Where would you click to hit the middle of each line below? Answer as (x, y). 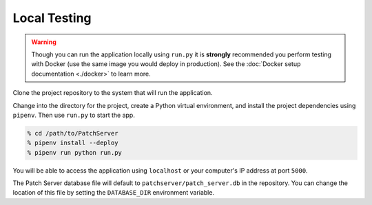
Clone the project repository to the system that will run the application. (113, 93)
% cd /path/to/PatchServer (73, 133)
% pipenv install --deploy (73, 143)
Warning (44, 42)
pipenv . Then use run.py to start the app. (74, 115)
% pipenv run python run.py (74, 152)
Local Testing (52, 18)
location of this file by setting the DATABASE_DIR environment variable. (114, 193)
